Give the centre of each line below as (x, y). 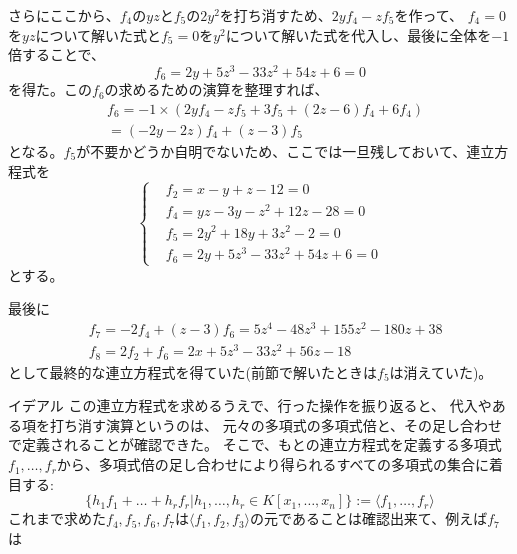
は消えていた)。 (441, 371)
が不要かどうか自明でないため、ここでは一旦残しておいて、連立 (285, 150)
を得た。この (50, 89)
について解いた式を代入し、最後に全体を (358, 34)
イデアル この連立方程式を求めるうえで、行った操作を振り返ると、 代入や (250, 405)
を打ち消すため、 (275, 15)
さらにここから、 (64, 15)
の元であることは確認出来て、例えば (369, 518)
